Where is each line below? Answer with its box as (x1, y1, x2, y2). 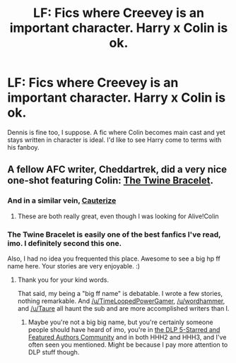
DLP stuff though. (28, 347, 80, 356)
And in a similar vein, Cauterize (7, 196, 117, 206)
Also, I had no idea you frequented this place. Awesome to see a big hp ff (7, 254, 220, 263)
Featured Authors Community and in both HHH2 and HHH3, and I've (28, 333, 227, 341)
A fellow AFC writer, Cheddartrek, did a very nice (7, 164, 228, 176)
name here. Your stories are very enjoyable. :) (7, 261, 140, 270)
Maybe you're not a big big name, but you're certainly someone (28, 318, 213, 326)
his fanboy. (7, 143, 40, 151)
